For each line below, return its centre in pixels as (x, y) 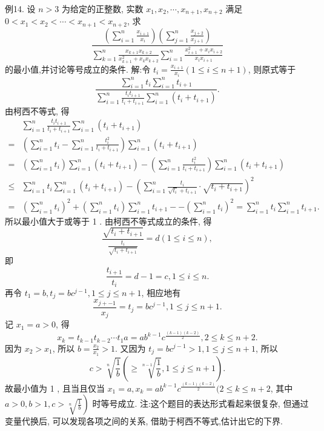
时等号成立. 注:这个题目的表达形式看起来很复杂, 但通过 (200, 403)
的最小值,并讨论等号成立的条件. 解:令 (78, 69)
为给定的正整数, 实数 (102, 8)
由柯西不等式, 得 (37, 110)
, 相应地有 (161, 292)
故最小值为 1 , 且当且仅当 (55, 388)
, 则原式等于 (272, 69)
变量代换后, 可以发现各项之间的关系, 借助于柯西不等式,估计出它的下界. (144, 421)
